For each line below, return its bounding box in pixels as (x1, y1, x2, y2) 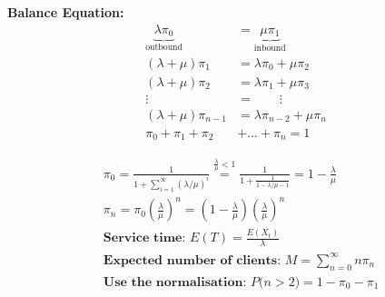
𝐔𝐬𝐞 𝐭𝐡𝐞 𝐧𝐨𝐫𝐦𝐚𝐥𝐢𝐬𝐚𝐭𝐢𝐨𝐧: (103, 275, 247, 289)
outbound (145, 42, 183, 52)
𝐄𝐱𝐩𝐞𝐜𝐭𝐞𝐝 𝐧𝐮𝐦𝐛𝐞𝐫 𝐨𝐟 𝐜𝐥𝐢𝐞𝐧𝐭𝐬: (103, 253, 281, 267)
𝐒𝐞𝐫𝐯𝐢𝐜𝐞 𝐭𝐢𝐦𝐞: (103, 232, 186, 245)
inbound (253, 43, 286, 53)
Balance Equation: (7, 3, 124, 21)
